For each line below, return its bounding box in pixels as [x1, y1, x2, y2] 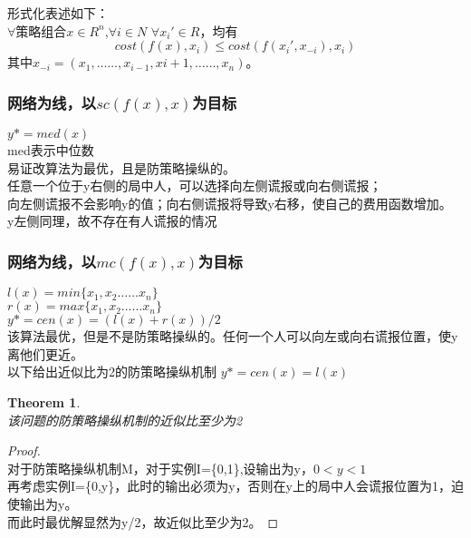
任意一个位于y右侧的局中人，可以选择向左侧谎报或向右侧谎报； [7, 176, 382, 195]
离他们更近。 [7, 344, 83, 363]
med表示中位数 [7, 141, 94, 159]
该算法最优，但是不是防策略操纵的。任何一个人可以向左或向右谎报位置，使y [7, 327, 458, 346]
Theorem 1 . [7, 392, 81, 411]
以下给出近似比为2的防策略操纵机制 [7, 362, 216, 381]
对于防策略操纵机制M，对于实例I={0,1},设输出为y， [7, 458, 313, 477]
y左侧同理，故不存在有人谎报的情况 [7, 211, 217, 230]
